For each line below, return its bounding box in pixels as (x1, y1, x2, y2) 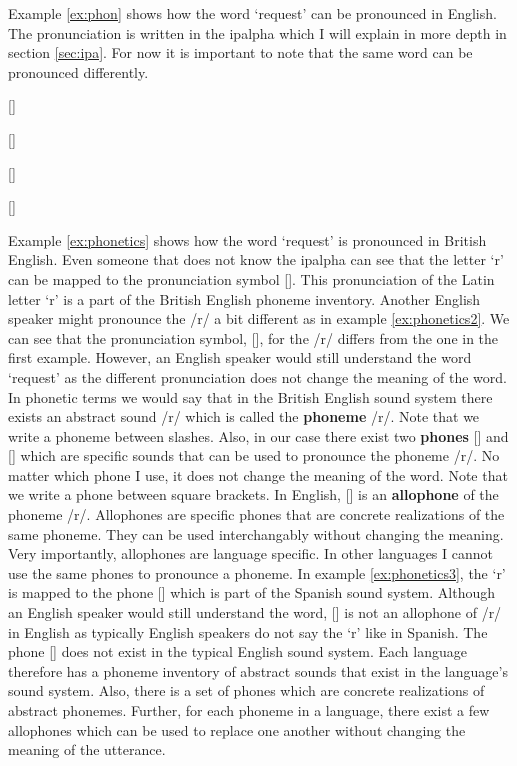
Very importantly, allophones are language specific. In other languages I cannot (8, 543, 493, 564)
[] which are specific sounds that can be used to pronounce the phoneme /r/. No (8, 445, 500, 466)
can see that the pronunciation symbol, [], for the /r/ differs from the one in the (8, 327, 499, 348)
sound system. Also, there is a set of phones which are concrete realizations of (8, 680, 485, 701)
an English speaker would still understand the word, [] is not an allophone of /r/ (8, 602, 502, 623)
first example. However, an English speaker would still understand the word (8, 347, 472, 368)
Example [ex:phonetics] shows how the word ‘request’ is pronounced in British (8, 229, 487, 250)
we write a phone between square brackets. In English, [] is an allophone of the (8, 484, 499, 505)
